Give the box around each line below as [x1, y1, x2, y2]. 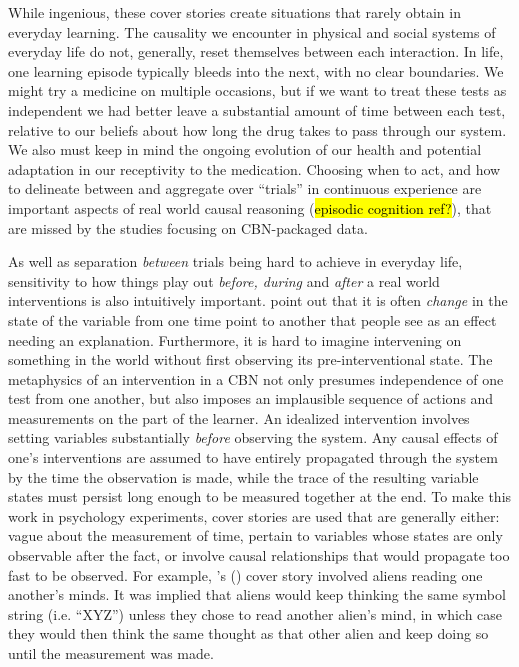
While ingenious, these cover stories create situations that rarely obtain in [8, 2, 461, 22]
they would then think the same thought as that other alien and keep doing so [8, 623, 489, 644]
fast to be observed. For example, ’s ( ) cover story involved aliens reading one [8, 564, 483, 585]
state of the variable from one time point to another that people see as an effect [8, 309, 497, 330]
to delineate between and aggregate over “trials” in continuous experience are [8, 178, 482, 199]
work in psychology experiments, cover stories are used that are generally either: [8, 505, 500, 526]
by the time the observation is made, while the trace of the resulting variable [8, 466, 479, 487]
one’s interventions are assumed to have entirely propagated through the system [8, 447, 498, 468]
